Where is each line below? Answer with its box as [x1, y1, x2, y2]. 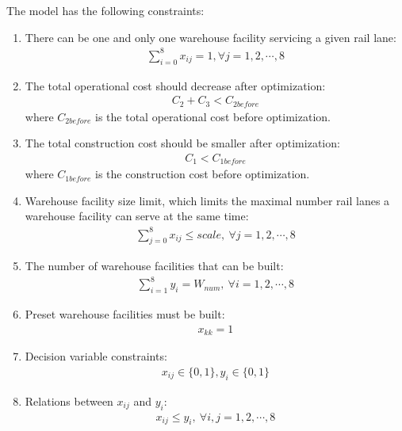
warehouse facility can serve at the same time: [25, 208, 249, 224]
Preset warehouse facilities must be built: [25, 306, 225, 322]
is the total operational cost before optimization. [95, 108, 331, 124]
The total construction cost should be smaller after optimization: [25, 135, 340, 151]
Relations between [25, 392, 113, 409]
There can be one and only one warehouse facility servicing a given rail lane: [25, 29, 396, 45]
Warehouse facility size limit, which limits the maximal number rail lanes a [25, 192, 390, 208]
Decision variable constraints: [25, 348, 167, 364]
